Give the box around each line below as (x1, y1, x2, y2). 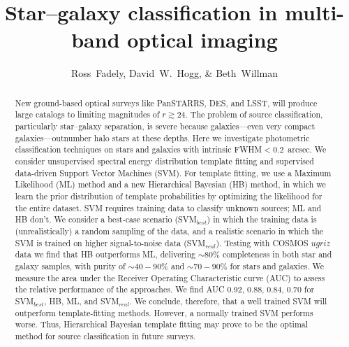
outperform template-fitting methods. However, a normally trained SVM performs (15, 306, 313, 318)
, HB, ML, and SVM (44, 295, 119, 306)
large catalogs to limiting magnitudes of (15, 108, 160, 120)
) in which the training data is (207, 213, 317, 225)
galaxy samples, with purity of (15, 260, 126, 271)
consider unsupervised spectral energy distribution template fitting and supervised (15, 155, 314, 167)
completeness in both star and (222, 248, 332, 260)
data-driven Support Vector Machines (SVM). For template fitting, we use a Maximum (15, 167, 332, 178)
